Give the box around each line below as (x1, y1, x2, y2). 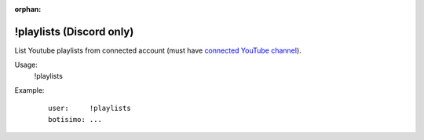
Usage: (14, 60, 38, 70)
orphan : (14, 5, 42, 13)
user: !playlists (48, 104, 131, 113)
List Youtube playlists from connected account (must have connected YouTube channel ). (14, 46, 302, 55)
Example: (14, 86, 45, 95)
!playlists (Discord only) (14, 24, 134, 39)
